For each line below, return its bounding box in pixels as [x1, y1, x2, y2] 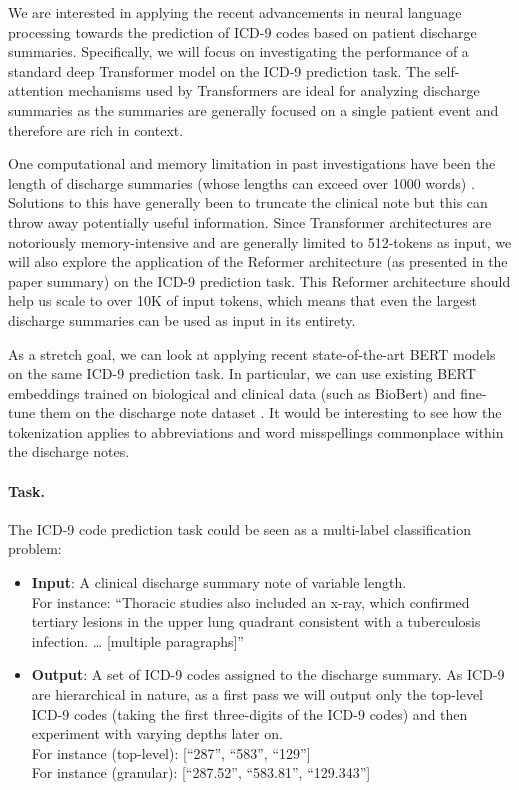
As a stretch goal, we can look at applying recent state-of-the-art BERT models [8, 343, 496, 364]
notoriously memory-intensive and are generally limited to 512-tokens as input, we [8, 231, 512, 252]
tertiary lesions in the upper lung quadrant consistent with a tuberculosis [31, 611, 481, 632]
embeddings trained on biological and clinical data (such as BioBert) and [8, 382, 456, 403]
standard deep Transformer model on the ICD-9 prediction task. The [8, 60, 431, 81]
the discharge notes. [8, 441, 130, 462]
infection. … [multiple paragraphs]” [31, 630, 244, 651]
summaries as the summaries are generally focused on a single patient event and [8, 99, 499, 120]
